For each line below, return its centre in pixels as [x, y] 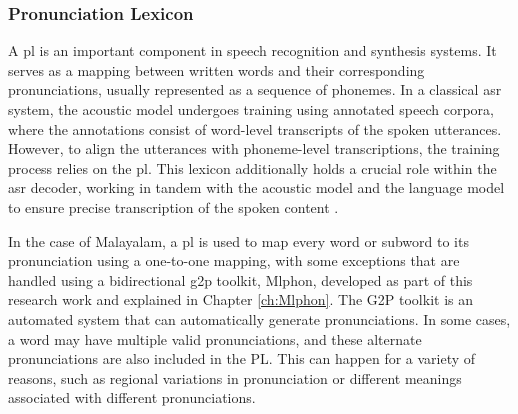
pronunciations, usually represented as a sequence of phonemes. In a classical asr [255, 89]
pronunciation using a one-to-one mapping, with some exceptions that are [234, 260]
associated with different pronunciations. [132, 397]
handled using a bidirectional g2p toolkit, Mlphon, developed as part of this [240, 279]
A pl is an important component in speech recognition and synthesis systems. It [252, 50]
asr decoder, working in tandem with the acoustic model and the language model [256, 187]
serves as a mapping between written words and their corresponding [216, 69]
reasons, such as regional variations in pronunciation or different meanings [235, 377]
